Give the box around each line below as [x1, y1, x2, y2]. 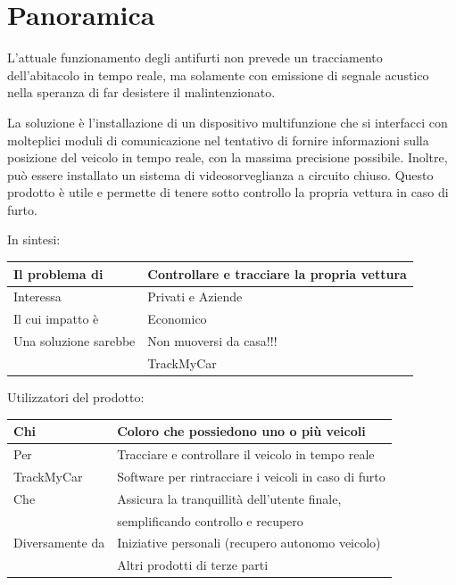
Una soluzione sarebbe [13, 332, 136, 350]
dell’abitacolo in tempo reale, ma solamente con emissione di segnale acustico [7, 65, 429, 84]
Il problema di [13, 264, 104, 283]
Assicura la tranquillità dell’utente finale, [117, 489, 342, 507]
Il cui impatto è [13, 309, 99, 328]
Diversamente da [13, 533, 105, 552]
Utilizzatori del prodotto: [7, 388, 145, 407]
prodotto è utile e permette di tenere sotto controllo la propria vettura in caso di [7, 183, 449, 202]
